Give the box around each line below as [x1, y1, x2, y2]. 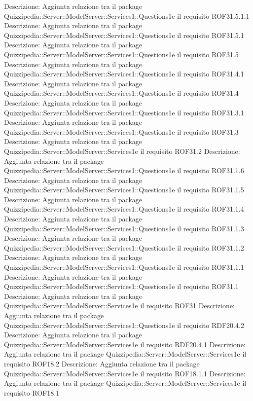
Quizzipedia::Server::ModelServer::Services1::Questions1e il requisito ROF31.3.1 [4, 107, 244, 117]
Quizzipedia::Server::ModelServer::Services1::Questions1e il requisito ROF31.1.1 [4, 262, 244, 272]
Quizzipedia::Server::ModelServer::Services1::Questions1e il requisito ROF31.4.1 [4, 69, 244, 79]
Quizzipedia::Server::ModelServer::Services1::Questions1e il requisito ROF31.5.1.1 [4, 10, 250, 21]
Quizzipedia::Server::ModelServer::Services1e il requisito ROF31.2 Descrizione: [4, 146, 240, 156]
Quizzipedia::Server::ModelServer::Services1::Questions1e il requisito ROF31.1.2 [4, 242, 244, 253]
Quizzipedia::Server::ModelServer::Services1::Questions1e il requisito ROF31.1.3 [4, 223, 244, 233]
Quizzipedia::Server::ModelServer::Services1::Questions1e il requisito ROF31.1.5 [4, 184, 244, 195]
